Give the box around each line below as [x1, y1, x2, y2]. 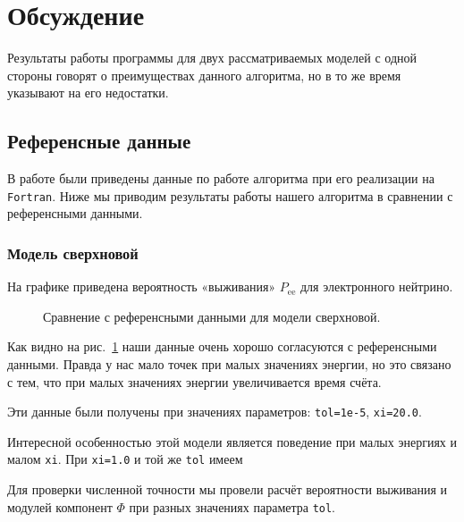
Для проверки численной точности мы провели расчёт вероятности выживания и [7, 480, 448, 499]
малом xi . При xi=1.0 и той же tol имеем [7, 450, 243, 468]
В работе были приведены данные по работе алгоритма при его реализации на [7, 169, 434, 188]
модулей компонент [7, 497, 113, 516]
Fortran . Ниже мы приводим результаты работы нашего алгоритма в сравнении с [7, 186, 453, 205]
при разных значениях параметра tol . [129, 497, 336, 516]
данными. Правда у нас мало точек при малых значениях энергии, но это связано [7, 354, 451, 373]
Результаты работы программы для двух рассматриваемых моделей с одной [7, 48, 418, 67]
